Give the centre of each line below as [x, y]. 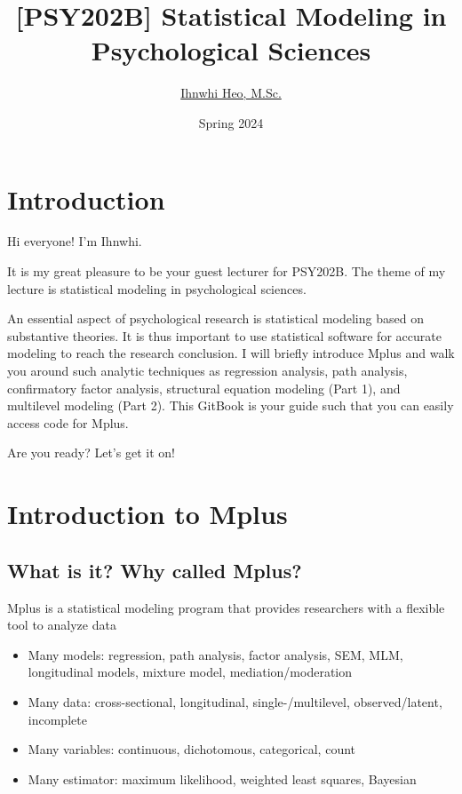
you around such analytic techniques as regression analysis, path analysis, [207, 370]
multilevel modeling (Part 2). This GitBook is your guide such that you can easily [231, 405]
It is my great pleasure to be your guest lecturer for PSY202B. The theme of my [227, 271]
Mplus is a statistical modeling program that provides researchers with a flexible [226, 607]
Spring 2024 [231, 122]
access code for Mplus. [68, 422]
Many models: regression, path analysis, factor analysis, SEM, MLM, [215, 654]
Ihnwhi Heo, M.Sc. [231, 93]
